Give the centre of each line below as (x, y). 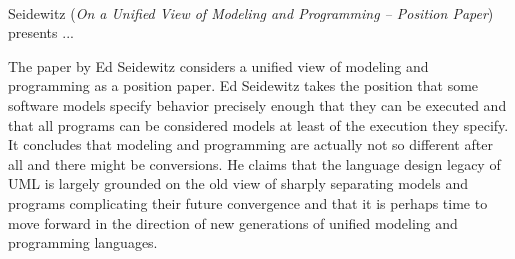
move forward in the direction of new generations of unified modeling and (233, 222)
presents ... (41, 32)
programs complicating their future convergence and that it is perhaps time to (248, 202)
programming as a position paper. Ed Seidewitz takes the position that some (243, 85)
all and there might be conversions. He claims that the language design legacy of (254, 163)
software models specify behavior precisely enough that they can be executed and (257, 104)
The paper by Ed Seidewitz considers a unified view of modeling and (218, 65)
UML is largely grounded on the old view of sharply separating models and (238, 183)
